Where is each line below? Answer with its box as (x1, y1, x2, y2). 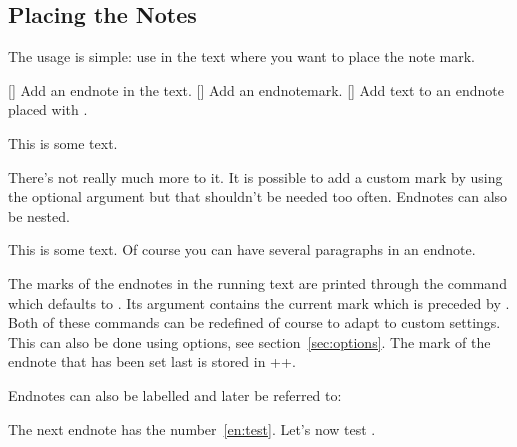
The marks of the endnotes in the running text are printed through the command (8, 272, 507, 293)
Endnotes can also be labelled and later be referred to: (8, 384, 342, 405)
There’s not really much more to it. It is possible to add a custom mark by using (8, 166, 503, 187)
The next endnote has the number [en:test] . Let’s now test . (8, 418, 376, 439)
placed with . (8, 99, 88, 120)
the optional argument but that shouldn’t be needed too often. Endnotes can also (8, 186, 508, 207)
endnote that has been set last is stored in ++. (8, 351, 296, 372)
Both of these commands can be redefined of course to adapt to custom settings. (8, 312, 501, 333)
